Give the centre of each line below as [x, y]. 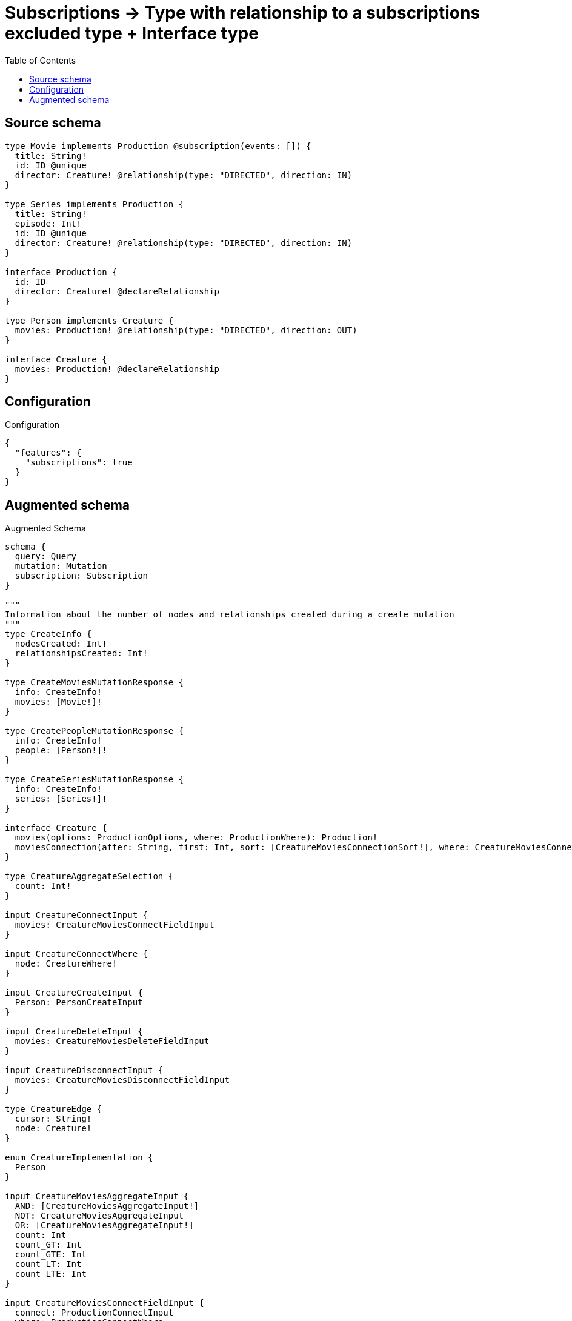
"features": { [48, 453]
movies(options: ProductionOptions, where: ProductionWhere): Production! [196, 838]
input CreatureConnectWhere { [77, 954]
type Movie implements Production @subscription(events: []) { [158, 146]
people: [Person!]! [61, 750]
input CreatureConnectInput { [77, 915]
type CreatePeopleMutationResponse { [95, 731]
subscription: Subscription [81, 576]
